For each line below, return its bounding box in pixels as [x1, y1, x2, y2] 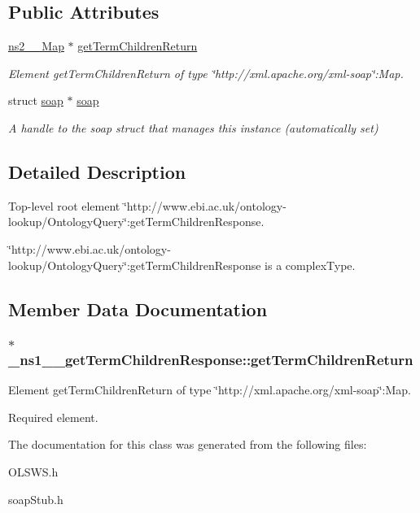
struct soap [8, 92, 63, 109]
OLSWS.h [8, 463, 59, 480]
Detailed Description [8, 159, 186, 184]
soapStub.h [8, 490, 63, 507]
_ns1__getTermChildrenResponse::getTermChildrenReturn [8, 349, 413, 369]
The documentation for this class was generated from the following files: [8, 436, 367, 453]
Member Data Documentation [8, 296, 268, 321]
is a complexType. [265, 256, 356, 273]
